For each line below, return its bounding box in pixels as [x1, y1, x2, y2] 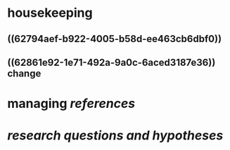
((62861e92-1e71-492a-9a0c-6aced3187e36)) [7, 56, 216, 68]
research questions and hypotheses [7, 128, 224, 144]
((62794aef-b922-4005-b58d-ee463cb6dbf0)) [7, 33, 222, 45]
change [7, 67, 41, 79]
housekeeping [7, 5, 93, 21]
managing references [7, 96, 136, 111]
